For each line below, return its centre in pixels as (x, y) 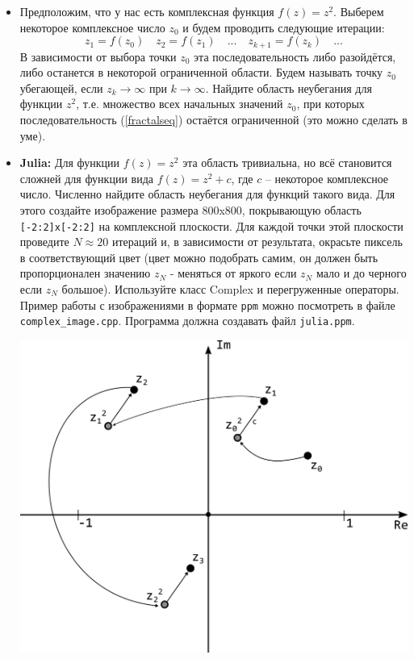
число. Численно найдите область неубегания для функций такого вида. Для (207, 194)
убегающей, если (61, 88)
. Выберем (359, 11)
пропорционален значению (85, 273)
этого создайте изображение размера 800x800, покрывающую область (190, 209)
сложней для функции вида (86, 178)
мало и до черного (361, 273)
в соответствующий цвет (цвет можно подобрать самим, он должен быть (199, 257)
